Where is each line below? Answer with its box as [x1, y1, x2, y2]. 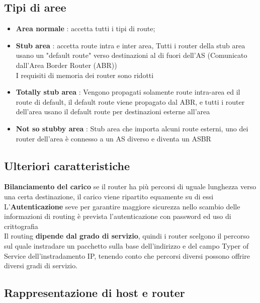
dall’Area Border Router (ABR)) [16, 59, 117, 70]
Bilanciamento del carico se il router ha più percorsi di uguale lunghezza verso [4, 181, 256, 192]
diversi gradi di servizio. [4, 260, 78, 271]
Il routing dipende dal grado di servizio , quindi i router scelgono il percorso [4, 231, 249, 241]
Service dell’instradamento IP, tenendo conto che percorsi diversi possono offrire [4, 250, 250, 261]
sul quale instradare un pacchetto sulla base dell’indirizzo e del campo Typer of [4, 240, 249, 251]
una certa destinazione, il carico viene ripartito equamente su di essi [4, 191, 214, 201]
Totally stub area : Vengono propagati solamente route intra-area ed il [16, 87, 240, 97]
